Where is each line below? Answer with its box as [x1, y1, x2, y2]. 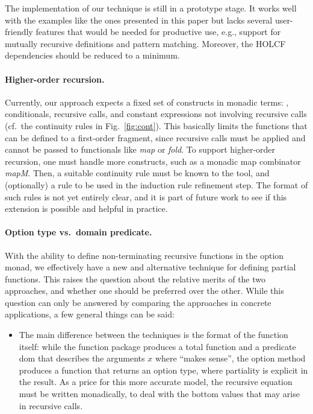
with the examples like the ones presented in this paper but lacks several [5, 13, 273, 26]
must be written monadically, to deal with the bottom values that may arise [19, 387, 300, 400]
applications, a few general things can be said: [5, 308, 175, 320]
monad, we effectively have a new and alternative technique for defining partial [5, 261, 296, 273]
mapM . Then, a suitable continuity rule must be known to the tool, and [5, 167, 270, 179]
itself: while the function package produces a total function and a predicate [19, 340, 296, 352]
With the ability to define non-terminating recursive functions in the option [5, 249, 284, 261]
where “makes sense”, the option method [155, 352, 306, 365]
